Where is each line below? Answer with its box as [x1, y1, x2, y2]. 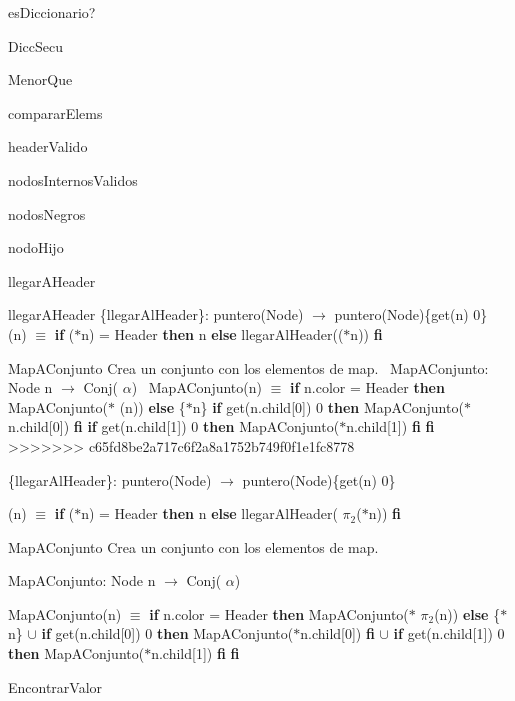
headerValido [8, 136, 88, 157]
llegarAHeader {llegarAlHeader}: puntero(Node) [8, 304, 304, 325]
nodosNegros [8, 203, 86, 224]
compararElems [8, 102, 103, 123]
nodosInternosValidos [8, 169, 138, 190]
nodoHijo [8, 237, 64, 258]
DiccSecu [8, 35, 64, 56]
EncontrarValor [8, 676, 103, 697]
